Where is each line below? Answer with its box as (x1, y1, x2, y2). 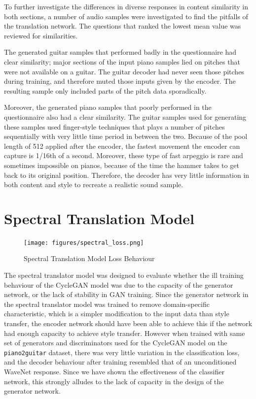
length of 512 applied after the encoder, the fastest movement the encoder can (4, 140, 240, 151)
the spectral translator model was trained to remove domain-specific (4, 299, 210, 309)
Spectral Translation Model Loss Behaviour (24, 253, 155, 264)
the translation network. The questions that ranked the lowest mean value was (4, 21, 241, 31)
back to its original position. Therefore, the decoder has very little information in (4, 169, 250, 180)
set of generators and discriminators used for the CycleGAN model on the (4, 337, 227, 348)
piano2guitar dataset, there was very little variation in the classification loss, (4, 347, 240, 357)
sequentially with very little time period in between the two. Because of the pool (4, 131, 248, 141)
